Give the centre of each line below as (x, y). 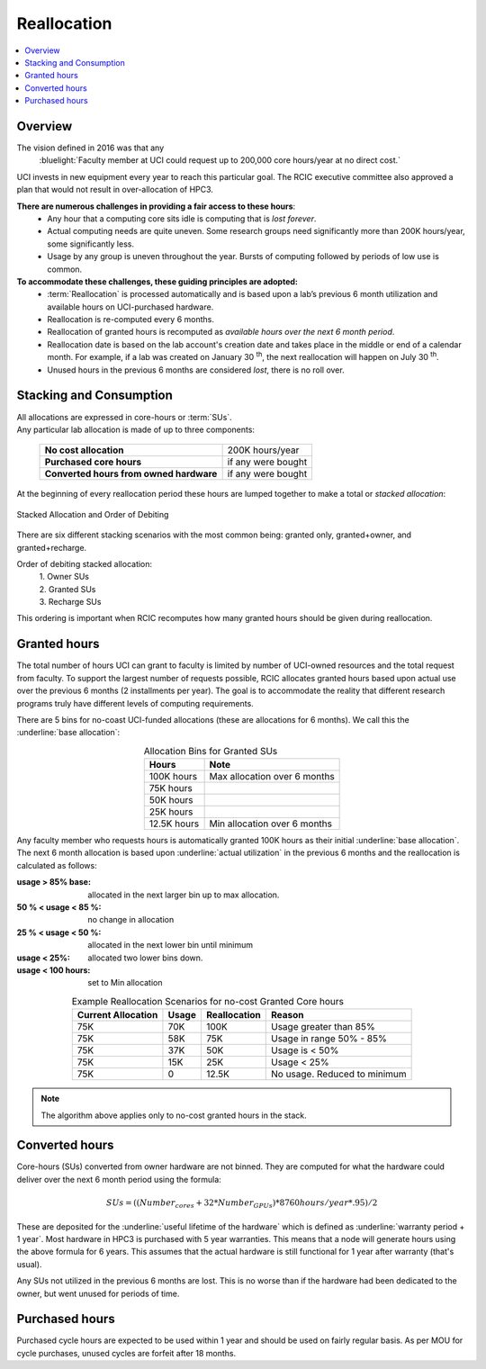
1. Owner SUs (64, 577)
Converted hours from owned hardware (131, 474)
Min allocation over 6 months (271, 824)
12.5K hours (174, 824)
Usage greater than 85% (323, 1027)
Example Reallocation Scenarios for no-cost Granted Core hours (207, 1001)
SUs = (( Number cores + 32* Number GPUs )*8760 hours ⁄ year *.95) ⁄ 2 (242, 1204)
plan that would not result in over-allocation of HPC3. (115, 190)
